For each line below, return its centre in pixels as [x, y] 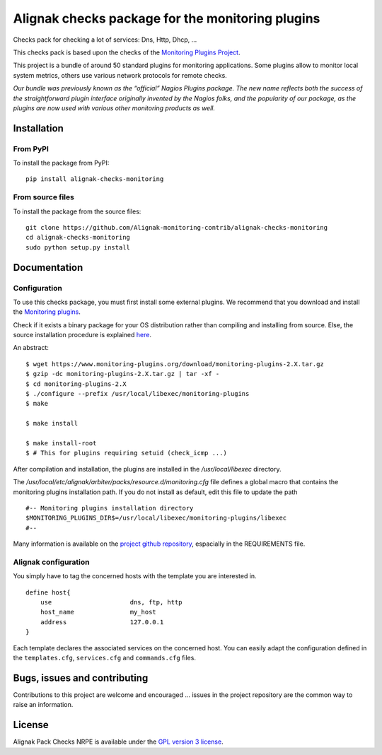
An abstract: [31, 348]
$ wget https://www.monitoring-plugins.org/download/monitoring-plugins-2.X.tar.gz [175, 364]
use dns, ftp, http [111, 602]
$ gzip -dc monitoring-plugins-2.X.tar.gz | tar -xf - [123, 374]
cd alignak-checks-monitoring [78, 238]
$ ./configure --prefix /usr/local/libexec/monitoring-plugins [138, 394]
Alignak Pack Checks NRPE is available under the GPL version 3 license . [118, 742]
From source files [44, 197]
